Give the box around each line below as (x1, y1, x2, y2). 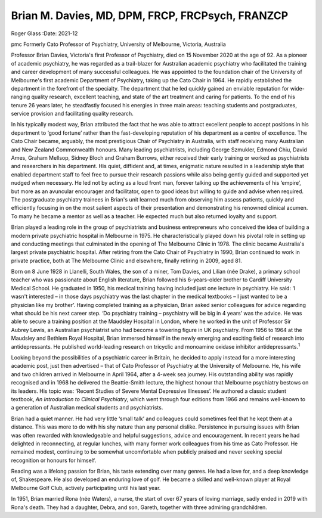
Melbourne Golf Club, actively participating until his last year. (11, 484, 161, 491)
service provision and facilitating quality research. (11, 110, 134, 117)
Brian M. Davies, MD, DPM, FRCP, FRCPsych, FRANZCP (11, 9, 289, 22)
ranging (11, 93, 30, 101)
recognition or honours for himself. (11, 457, 97, 464)
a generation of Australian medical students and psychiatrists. (11, 404, 163, 411)
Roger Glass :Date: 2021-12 (11, 30, 78, 37)
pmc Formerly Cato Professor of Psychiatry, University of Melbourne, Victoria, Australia (11, 41, 226, 48)
